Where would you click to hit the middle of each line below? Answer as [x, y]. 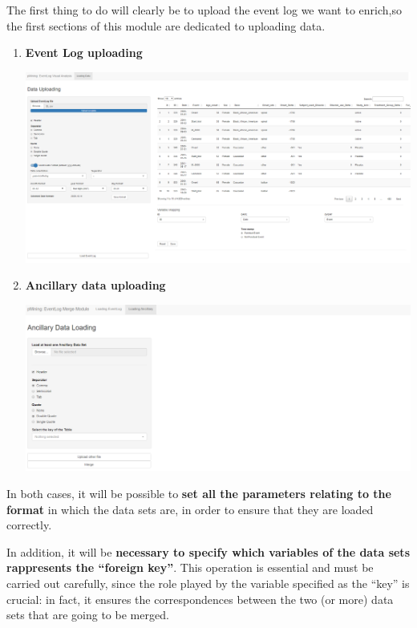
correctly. [29, 525]
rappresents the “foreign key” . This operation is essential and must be [190, 567]
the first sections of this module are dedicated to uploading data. [166, 25]
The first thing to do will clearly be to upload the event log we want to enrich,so [204, 10]
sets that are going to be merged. [88, 615]
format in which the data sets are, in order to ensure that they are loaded [190, 509]
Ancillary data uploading [95, 285]
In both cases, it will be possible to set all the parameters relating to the [199, 494]
